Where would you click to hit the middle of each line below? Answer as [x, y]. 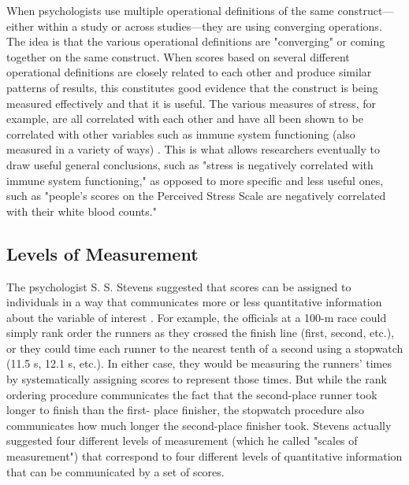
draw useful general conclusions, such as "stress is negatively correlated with [190, 164]
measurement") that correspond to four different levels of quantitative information [204, 456]
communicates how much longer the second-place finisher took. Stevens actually [199, 425]
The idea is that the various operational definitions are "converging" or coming [196, 41]
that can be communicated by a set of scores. [115, 471]
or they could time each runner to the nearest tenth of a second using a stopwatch [205, 348]
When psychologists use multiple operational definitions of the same [170, 10]
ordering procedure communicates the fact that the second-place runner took [192, 394]
